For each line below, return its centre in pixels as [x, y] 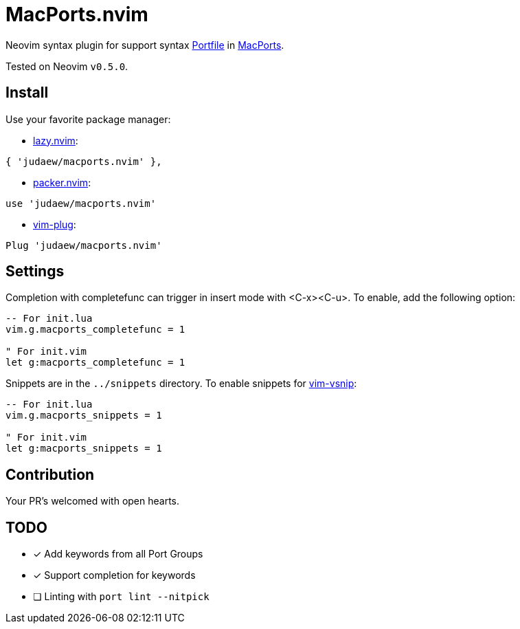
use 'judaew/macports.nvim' [81, 203]
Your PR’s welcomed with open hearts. [93, 501]
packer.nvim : [62, 182]
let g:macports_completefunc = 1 [95, 363]
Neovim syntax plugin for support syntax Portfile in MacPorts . [145, 45]
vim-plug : [55, 224]
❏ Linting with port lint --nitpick [121, 597]
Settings [35, 272]
